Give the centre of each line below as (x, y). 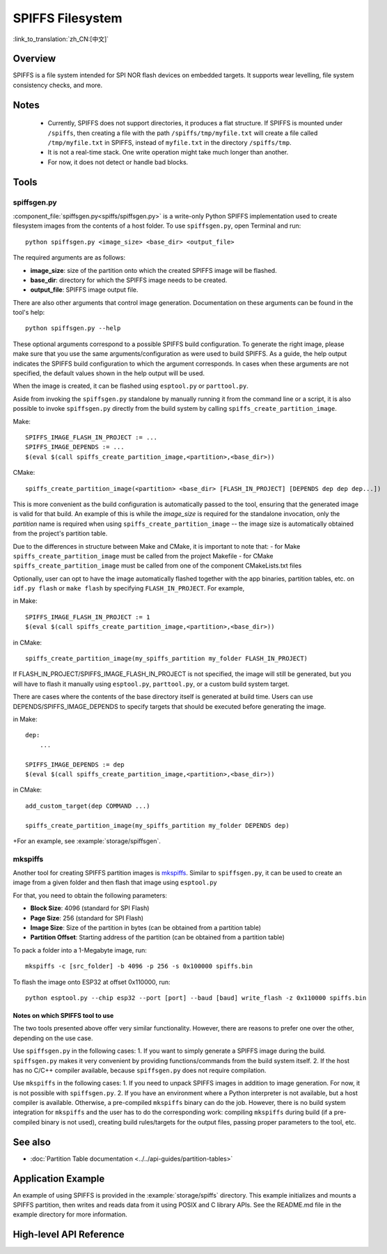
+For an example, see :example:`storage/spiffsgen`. (87, 841)
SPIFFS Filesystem (68, 18)
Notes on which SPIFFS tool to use (63, 1015)
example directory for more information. (70, 1214)
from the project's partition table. (60, 533)
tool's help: (29, 313)
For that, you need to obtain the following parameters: (90, 895)
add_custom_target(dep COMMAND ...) (88, 806)
